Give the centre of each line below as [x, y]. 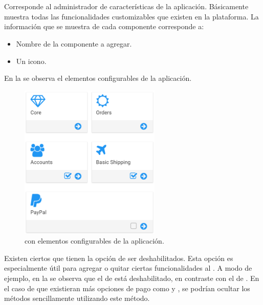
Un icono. [31, 61]
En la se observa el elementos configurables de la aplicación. [98, 78]
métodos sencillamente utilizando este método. [77, 298]
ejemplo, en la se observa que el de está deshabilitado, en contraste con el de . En [132, 278]
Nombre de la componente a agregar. [74, 43]
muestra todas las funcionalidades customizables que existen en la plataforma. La [131, 16]
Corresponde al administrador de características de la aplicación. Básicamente [126, 6]
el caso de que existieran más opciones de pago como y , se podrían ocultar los [127, 288]
